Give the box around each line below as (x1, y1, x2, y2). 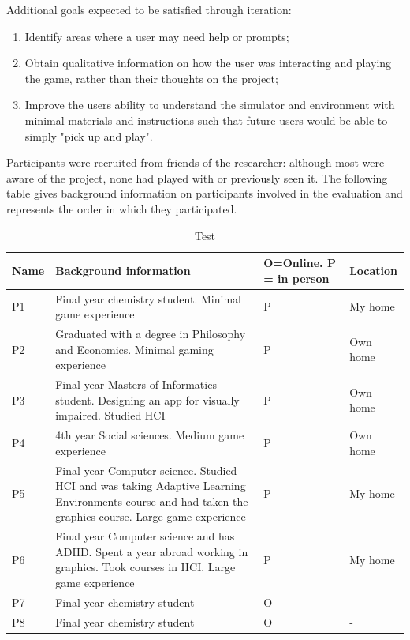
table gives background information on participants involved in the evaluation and (6, 185, 403, 201)
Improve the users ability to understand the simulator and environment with (24, 96, 395, 113)
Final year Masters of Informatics (55, 376, 217, 393)
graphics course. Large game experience (55, 508, 246, 525)
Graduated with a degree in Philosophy (55, 326, 246, 341)
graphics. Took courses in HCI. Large (55, 559, 236, 575)
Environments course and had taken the (55, 492, 248, 509)
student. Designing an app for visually (55, 391, 240, 408)
